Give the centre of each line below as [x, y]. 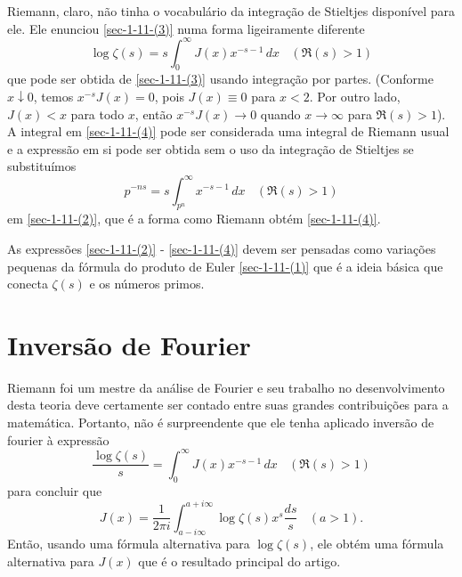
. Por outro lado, [355, 97]
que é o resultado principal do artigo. [239, 561]
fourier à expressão [58, 439]
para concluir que [55, 490]
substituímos [42, 166]
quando [280, 114]
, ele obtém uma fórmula [377, 544]
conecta [28, 284]
